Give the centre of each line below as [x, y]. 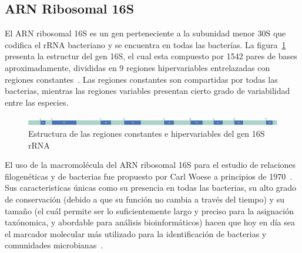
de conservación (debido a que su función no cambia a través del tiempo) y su [145, 199]
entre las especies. [37, 102]
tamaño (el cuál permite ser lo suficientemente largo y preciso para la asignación [150, 210]
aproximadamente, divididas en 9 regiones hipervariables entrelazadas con [137, 67]
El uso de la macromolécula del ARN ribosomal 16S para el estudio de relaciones [150, 165]
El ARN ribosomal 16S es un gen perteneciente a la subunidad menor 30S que [145, 33]
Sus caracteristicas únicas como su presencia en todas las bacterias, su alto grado [150, 188]
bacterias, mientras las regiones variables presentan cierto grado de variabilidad [147, 91]
